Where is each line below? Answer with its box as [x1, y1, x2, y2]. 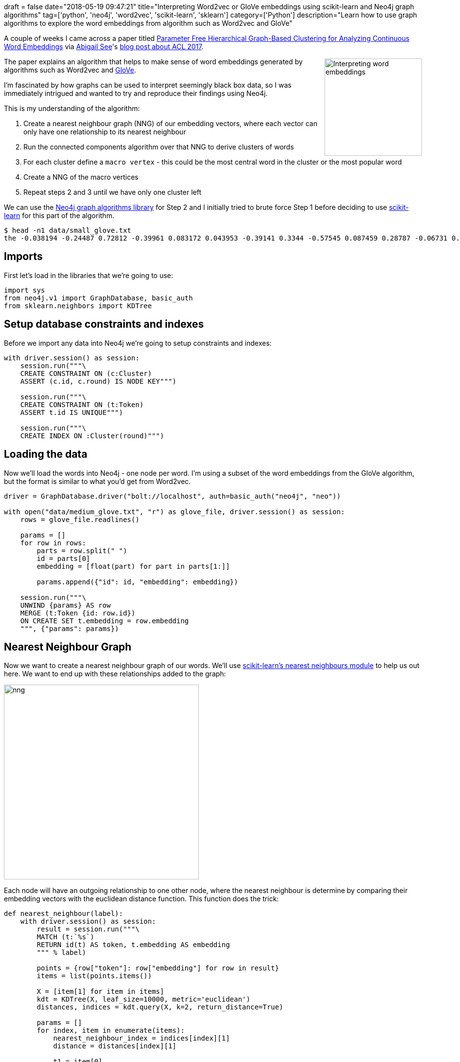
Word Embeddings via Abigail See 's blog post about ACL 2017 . [4, 42, 204, 51]
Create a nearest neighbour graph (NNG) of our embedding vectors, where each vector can [23, 119, 318, 128]
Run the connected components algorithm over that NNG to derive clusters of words [23, 143, 294, 151]
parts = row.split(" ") [37, 546, 127, 555]
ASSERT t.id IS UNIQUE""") [20, 408, 123, 416]
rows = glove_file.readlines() [20, 515, 140, 523]
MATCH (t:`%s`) [37, 933, 95, 941]
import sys [4, 286, 45, 294]
